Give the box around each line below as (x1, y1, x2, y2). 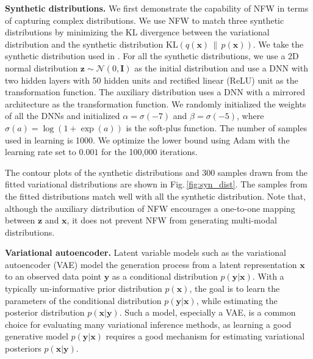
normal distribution (5, 61, 78, 74)
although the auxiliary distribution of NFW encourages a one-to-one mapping (5, 201, 295, 214)
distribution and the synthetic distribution (5, 37, 164, 50)
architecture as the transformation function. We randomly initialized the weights (5, 97, 306, 110)
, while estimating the (196, 294, 278, 306)
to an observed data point (5, 270, 102, 283)
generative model (5, 330, 68, 343)
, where (237, 109, 264, 122)
